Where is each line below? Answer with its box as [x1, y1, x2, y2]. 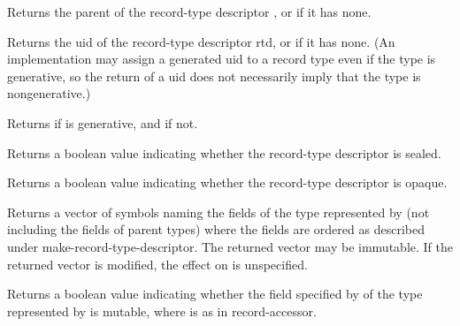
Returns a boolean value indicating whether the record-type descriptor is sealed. [7, 143, 441, 162]
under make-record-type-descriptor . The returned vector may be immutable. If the [7, 237, 453, 255]
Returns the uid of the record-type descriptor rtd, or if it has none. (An [7, 32, 395, 50]
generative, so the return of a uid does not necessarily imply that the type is [7, 66, 421, 85]
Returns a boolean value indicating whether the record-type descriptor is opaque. [7, 173, 448, 192]
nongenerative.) [7, 84, 91, 102]
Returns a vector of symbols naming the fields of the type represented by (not [7, 202, 430, 221]
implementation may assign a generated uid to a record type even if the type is [7, 49, 436, 68]
